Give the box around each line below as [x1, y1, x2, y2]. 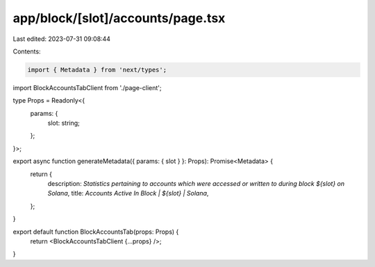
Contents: [12, 47, 41, 55]
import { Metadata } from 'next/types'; [27, 66, 167, 74]
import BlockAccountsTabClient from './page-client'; [12, 83, 162, 92]
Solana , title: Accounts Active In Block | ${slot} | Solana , [47, 189, 209, 198]
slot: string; [47, 119, 80, 128]
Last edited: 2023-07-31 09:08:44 [12, 35, 111, 43]
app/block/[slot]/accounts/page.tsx [12, 10, 226, 26]
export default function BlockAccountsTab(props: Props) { [12, 227, 179, 236]
